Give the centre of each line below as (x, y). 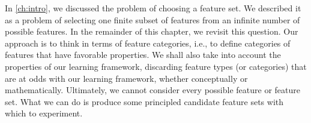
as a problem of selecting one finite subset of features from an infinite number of (152, 19)
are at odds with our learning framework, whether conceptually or (126, 78)
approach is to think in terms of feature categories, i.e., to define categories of (148, 43)
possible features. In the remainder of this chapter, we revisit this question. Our (152, 31)
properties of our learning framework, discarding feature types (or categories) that (156, 66)
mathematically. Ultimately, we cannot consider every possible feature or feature (152, 90)
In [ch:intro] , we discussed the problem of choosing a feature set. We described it (153, 8)
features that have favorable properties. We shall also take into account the (143, 55)
